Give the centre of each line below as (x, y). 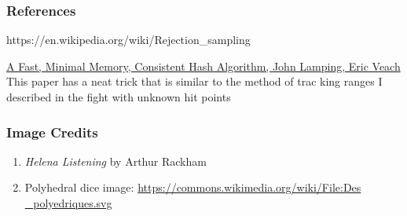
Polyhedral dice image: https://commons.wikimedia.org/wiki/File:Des (193, 187)
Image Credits (52, 132)
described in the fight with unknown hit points (119, 97)
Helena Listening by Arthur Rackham (115, 161)
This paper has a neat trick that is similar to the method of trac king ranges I (194, 81)
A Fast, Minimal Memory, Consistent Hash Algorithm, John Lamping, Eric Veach (203, 66)
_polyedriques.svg (68, 203)
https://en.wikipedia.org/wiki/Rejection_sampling (128, 40)
